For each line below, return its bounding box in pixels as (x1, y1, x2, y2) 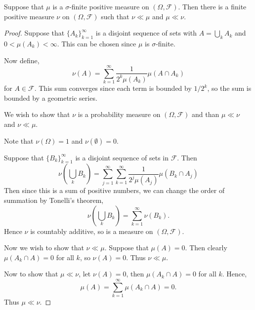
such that (101, 11, 129, 21)
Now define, (4, 55, 40, 65)
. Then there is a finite (178, 1, 247, 11)
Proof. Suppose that (4, 28, 65, 38)
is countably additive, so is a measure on (30, 226, 153, 236)
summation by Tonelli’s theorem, (4, 195, 104, 205)
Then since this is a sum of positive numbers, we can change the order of (4, 185, 225, 195)
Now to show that (4, 269, 58, 279)
